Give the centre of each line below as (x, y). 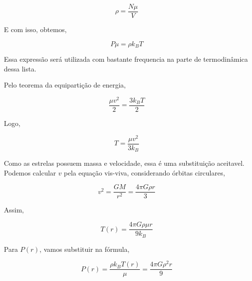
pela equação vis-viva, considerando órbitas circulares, (144, 172)
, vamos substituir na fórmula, (85, 249)
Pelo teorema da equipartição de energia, (65, 85)
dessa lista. (20, 68)
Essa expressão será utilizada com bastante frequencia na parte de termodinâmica (126, 59)
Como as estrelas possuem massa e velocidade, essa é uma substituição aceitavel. (124, 163)
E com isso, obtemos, (35, 29)
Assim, (14, 210)
